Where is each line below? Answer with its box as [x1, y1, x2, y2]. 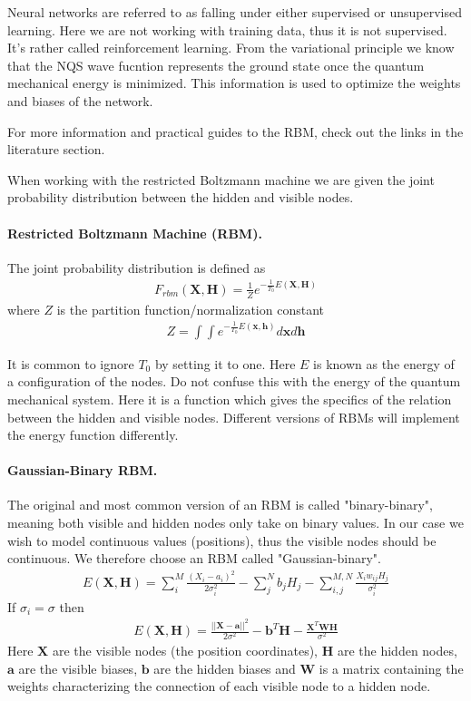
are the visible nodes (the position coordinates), [52, 641, 318, 660]
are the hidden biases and [153, 658, 296, 677]
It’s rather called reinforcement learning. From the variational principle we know [7, 38, 455, 57]
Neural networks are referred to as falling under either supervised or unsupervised [7, 3, 463, 21]
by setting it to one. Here [154, 354, 296, 373]
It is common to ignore [7, 354, 134, 373]
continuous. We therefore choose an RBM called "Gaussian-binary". [7, 549, 381, 568]
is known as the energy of [313, 354, 455, 373]
